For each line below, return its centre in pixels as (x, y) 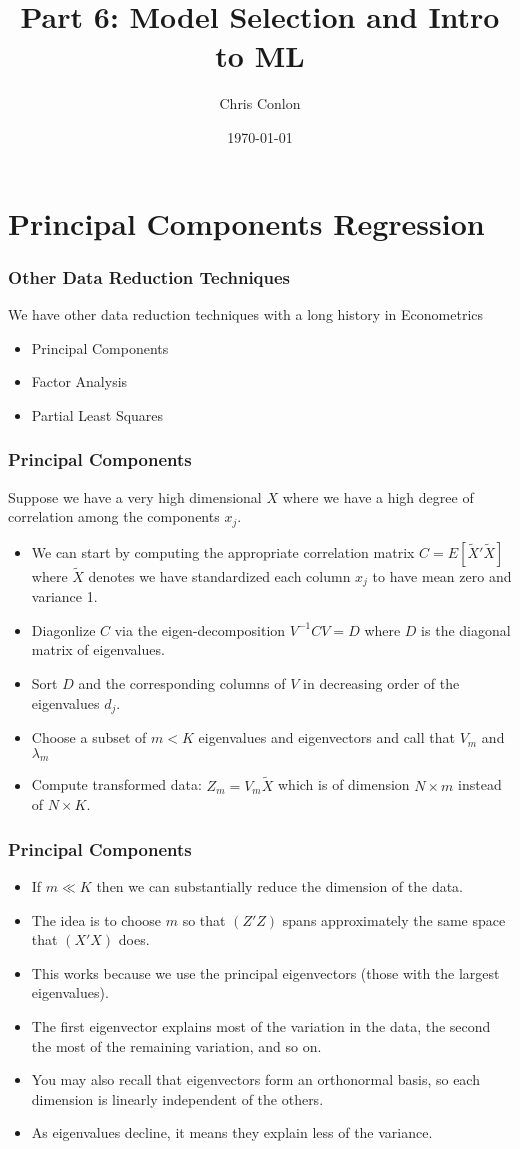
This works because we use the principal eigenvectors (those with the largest (265, 972)
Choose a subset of (89, 737)
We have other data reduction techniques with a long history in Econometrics (246, 313)
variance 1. (64, 596)
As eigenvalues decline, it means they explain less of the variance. (232, 1132)
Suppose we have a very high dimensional (135, 496)
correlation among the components (114, 516)
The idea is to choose (96, 919)
